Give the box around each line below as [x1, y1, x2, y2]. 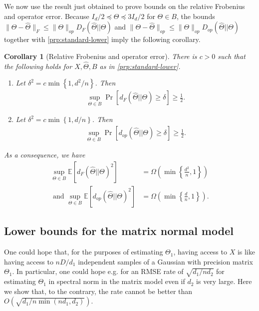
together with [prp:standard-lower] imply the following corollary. [4, 34, 201, 44]
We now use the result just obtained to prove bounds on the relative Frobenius [4, 1, 245, 11]
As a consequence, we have [4, 149, 85, 160]
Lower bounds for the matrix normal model [4, 223, 234, 238]
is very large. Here [196, 276, 252, 286]
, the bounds [177, 10, 215, 21]
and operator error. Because [4, 10, 89, 21]
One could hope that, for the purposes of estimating [4, 246, 163, 257]
